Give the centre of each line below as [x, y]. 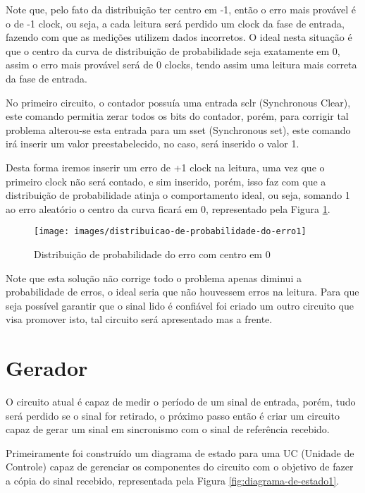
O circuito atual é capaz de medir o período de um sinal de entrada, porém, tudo [181, 402]
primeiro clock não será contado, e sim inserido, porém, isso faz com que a [166, 181]
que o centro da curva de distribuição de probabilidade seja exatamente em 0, [173, 50]
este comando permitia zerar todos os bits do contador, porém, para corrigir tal [177, 116]
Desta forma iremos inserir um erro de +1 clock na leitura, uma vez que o [165, 167]
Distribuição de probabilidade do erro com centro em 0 [152, 254]
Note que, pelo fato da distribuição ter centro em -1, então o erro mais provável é [181, 9]
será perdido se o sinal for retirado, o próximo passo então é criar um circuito [173, 415]
